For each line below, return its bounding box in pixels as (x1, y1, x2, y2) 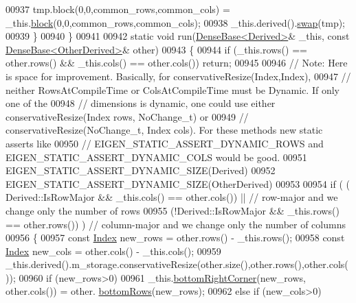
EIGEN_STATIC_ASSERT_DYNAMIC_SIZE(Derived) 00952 (5, 163, 276, 178)
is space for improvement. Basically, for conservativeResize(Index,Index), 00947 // (5, 69, 351, 83)
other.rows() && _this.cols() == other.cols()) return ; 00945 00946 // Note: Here (5, 56, 348, 70)
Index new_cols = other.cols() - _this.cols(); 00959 (5, 243, 221, 258)
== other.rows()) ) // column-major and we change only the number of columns (5, 217, 346, 231)
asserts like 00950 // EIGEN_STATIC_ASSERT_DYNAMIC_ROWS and (5, 136, 324, 150)
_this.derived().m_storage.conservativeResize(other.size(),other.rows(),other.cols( (5, 257, 348, 271)
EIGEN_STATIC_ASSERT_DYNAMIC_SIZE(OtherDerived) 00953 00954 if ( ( (5, 176, 350, 191)
